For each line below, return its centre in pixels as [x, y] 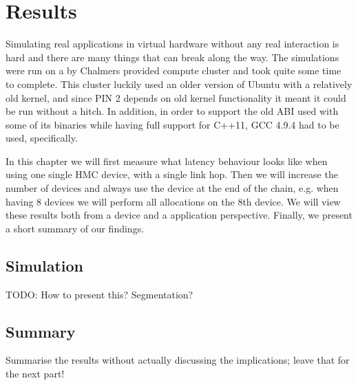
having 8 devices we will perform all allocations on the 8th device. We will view [173, 201]
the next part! [35, 374]
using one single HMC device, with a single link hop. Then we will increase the [172, 174]
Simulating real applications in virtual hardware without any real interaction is [172, 44]
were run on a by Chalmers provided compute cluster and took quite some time [173, 70]
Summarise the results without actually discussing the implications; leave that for [178, 360]
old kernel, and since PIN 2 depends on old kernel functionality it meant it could [176, 97]
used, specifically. [42, 138]
